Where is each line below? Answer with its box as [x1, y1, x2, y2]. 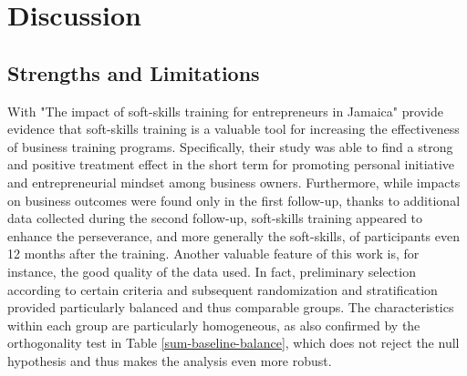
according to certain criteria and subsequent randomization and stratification [7, 279, 438, 299]
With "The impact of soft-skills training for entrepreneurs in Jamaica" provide [7, 101, 443, 120]
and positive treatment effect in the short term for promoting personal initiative [7, 155, 455, 174]
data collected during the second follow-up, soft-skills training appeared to [7, 208, 423, 228]
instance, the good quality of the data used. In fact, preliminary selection [7, 261, 416, 280]
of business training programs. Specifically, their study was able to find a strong [7, 137, 453, 156]
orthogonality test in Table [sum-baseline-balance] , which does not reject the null [7, 333, 460, 352]
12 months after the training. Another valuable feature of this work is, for [7, 244, 420, 263]
